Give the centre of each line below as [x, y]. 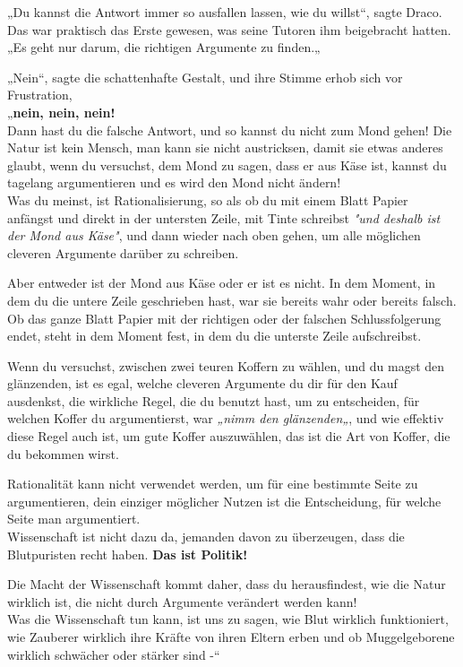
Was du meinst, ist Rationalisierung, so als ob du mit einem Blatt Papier [208, 199]
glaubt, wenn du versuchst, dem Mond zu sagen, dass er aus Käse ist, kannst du [227, 165]
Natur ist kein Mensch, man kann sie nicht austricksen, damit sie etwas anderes [225, 147]
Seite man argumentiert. [74, 519]
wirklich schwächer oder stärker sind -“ [114, 654]
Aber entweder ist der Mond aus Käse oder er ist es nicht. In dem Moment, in [222, 283]
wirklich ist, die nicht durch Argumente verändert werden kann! [182, 601]
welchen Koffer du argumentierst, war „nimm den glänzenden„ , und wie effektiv [226, 418]
